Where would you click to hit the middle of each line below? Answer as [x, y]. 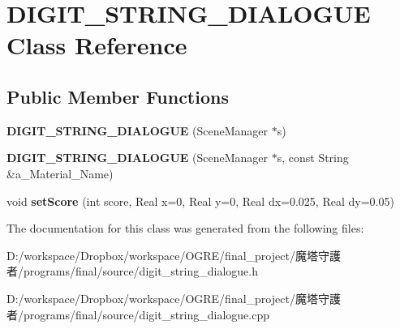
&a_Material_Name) [60, 173]
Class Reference [97, 45]
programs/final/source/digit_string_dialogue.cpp [146, 314]
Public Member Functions [118, 96]
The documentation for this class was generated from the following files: [185, 228]
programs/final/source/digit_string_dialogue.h [141, 271]
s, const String [313, 158]
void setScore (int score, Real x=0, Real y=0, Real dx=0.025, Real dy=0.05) [200, 201]
